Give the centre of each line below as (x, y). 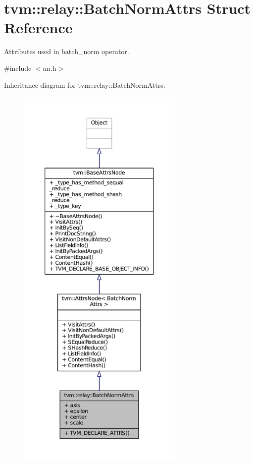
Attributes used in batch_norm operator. (67, 51)
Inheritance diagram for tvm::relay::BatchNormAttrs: (85, 85)
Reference (38, 28)
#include (18, 68)
